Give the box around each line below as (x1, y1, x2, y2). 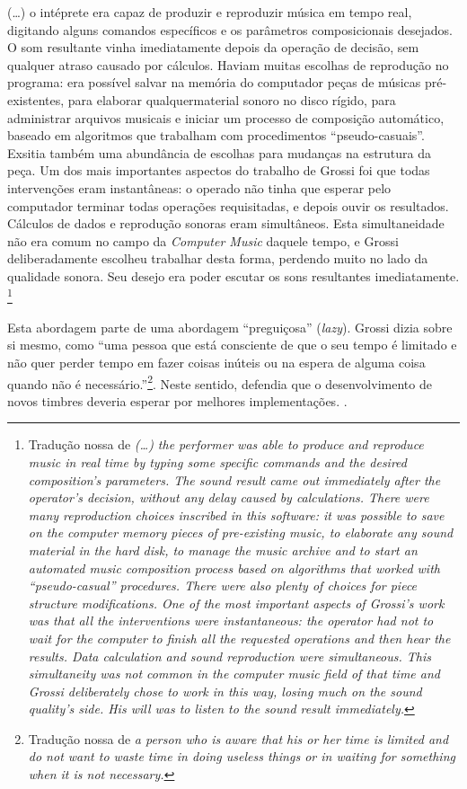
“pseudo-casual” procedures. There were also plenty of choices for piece (28, 576, 418, 595)
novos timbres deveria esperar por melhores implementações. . (7, 391, 348, 410)
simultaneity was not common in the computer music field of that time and (28, 664, 440, 683)
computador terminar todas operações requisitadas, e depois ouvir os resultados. (7, 196, 449, 215)
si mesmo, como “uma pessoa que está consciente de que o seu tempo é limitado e (7, 335, 457, 354)
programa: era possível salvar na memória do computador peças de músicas (7, 73, 421, 92)
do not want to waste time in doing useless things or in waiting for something (28, 747, 455, 766)
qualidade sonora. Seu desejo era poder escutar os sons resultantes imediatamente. (7, 266, 460, 285)
